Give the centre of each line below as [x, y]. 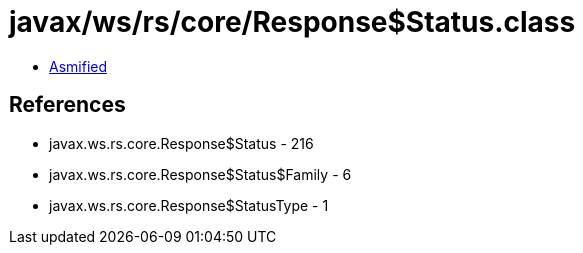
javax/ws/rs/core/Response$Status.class [292, 22]
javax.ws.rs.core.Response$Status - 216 [181, 143]
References [67, 105]
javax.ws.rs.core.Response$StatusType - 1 [189, 205]
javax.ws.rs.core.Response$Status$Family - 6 [200, 174]
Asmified [78, 66]
